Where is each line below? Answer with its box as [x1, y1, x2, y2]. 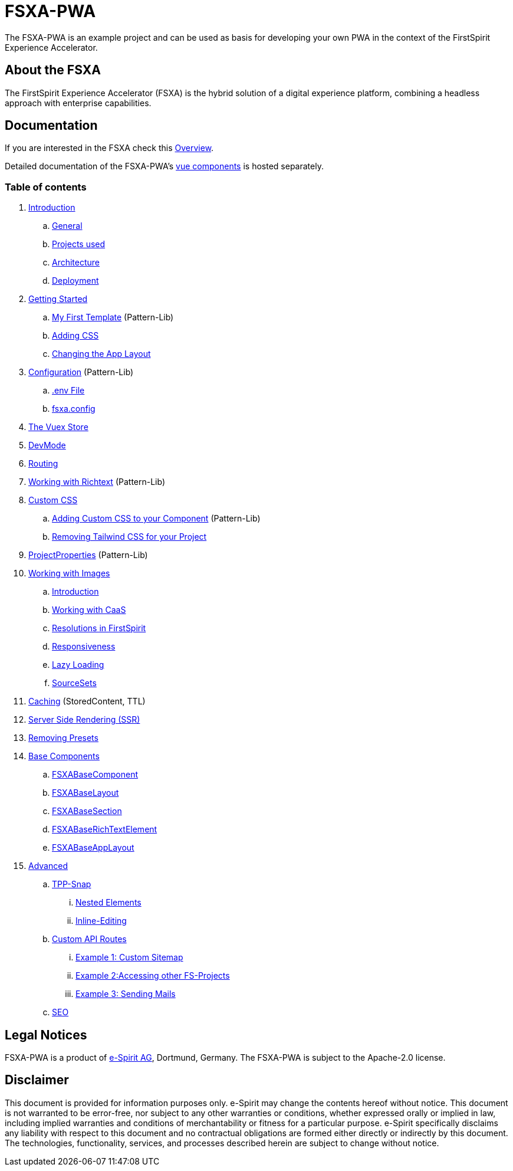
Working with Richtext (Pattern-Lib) [28, 477, 166, 487]
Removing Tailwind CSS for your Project [52, 532, 207, 542]
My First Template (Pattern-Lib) [52, 312, 174, 323]
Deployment [52, 275, 99, 286]
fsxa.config [52, 404, 96, 414]
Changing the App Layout [52, 349, 151, 359]
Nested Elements [75, 897, 142, 908]
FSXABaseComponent [52, 769, 139, 780]
